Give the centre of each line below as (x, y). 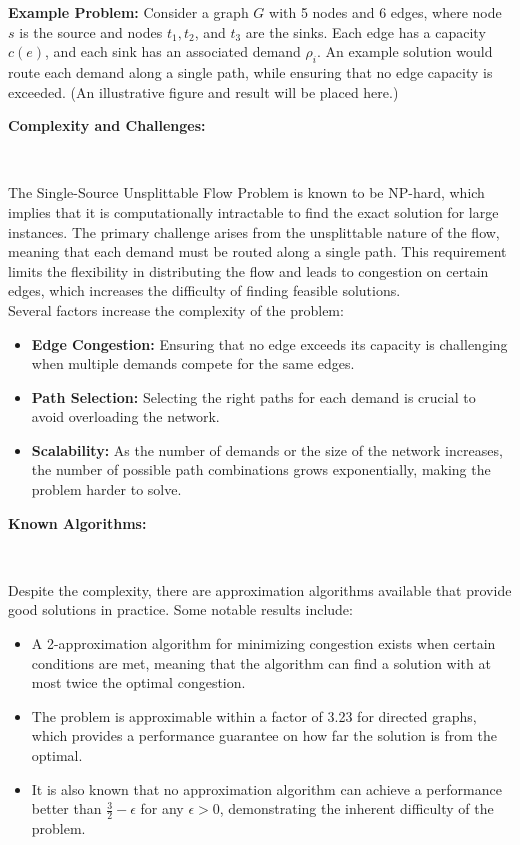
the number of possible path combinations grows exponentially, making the (261, 469)
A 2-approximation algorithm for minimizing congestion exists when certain (263, 643)
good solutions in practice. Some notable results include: (180, 609)
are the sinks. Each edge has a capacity (365, 31)
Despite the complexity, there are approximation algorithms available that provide (260, 589)
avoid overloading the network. (125, 416)
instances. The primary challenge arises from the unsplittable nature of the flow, (254, 231)
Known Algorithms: (77, 522)
